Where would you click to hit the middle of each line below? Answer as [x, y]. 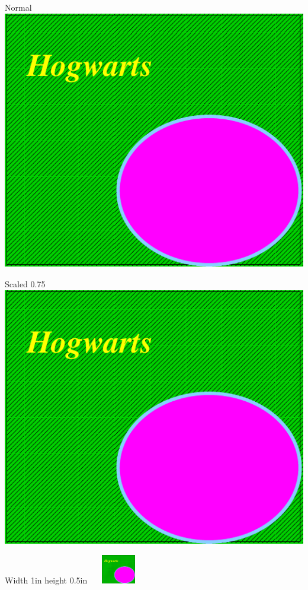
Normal [18, 7]
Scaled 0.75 [25, 284]
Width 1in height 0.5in [46, 580]
